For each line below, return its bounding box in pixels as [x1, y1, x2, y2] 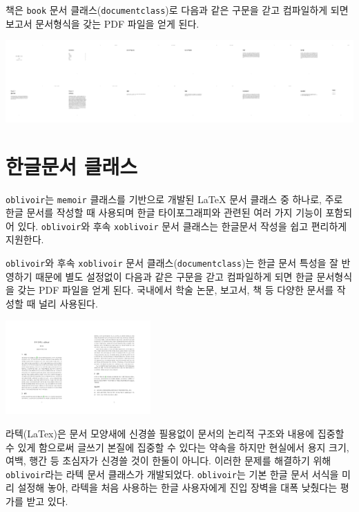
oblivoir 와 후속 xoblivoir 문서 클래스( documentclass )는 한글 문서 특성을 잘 [6, 256, 338, 270]
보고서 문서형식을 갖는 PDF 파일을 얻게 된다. [6, 16, 200, 30]
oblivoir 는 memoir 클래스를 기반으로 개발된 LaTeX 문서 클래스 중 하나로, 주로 [6, 191, 343, 206]
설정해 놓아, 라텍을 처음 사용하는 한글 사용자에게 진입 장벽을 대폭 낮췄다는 [17, 480, 338, 495]
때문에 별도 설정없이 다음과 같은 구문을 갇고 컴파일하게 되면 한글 [35, 269, 313, 283]
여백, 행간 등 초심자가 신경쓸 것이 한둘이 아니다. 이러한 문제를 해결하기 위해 [6, 453, 331, 468]
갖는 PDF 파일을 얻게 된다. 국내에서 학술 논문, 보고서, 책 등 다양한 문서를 [17, 283, 334, 297]
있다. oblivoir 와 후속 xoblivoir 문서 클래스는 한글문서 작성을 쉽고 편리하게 [17, 218, 347, 233]
